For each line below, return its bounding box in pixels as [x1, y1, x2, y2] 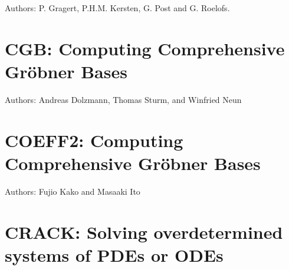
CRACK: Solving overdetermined [5, 219, 283, 244]
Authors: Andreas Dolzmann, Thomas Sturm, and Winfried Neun [5, 93, 242, 105]
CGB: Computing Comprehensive [5, 36, 285, 60]
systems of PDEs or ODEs [5, 242, 224, 266]
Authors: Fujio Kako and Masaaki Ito [5, 185, 140, 197]
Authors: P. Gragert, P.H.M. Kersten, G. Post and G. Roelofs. [5, 2, 230, 14]
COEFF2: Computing [5, 128, 183, 152]
